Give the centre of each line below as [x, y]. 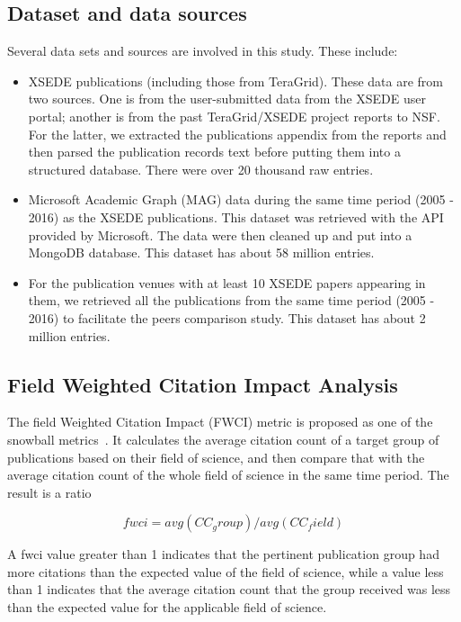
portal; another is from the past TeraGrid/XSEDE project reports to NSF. [234, 116]
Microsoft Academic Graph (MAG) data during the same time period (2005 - [241, 199]
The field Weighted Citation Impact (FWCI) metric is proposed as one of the [220, 422]
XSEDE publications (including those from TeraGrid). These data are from [236, 81]
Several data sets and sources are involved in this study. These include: [203, 51]
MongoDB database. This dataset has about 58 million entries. [201, 252]
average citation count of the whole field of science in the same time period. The [228, 475]
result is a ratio [49, 492]
